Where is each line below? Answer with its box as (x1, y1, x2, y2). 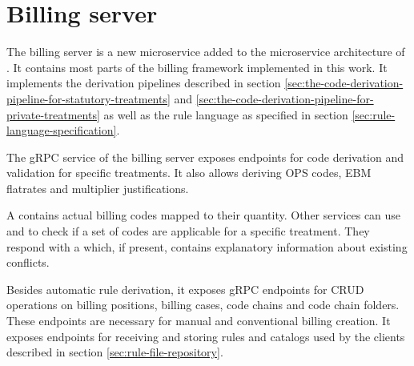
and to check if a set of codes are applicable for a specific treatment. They (6, 223, 370, 239)
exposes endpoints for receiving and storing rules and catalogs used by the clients (6, 328, 405, 344)
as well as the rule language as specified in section (103, 106, 348, 123)
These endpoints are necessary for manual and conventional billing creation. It (6, 312, 391, 329)
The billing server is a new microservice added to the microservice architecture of (6, 43, 405, 60)
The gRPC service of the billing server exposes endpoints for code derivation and (6, 148, 404, 165)
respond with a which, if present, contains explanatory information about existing (6, 238, 408, 255)
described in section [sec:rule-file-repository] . (6, 344, 223, 360)
